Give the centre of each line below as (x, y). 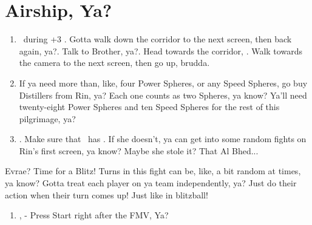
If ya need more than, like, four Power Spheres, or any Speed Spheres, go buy (163, 83)
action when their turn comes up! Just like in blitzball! (107, 194)
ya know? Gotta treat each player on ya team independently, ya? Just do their (151, 183)
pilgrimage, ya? (47, 118)
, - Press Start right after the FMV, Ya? (94, 215)
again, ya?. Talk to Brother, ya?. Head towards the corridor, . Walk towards (161, 51)
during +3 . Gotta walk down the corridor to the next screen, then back (158, 39)
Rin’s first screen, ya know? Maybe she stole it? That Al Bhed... (139, 150)
